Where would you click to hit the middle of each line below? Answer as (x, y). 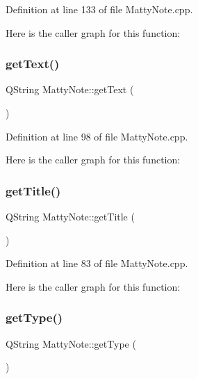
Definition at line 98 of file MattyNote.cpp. (97, 136)
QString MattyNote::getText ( (70, 89)
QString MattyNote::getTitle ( (70, 216)
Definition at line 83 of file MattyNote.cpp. (97, 263)
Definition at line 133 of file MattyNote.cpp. (99, 9)
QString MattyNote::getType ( (71, 343)
